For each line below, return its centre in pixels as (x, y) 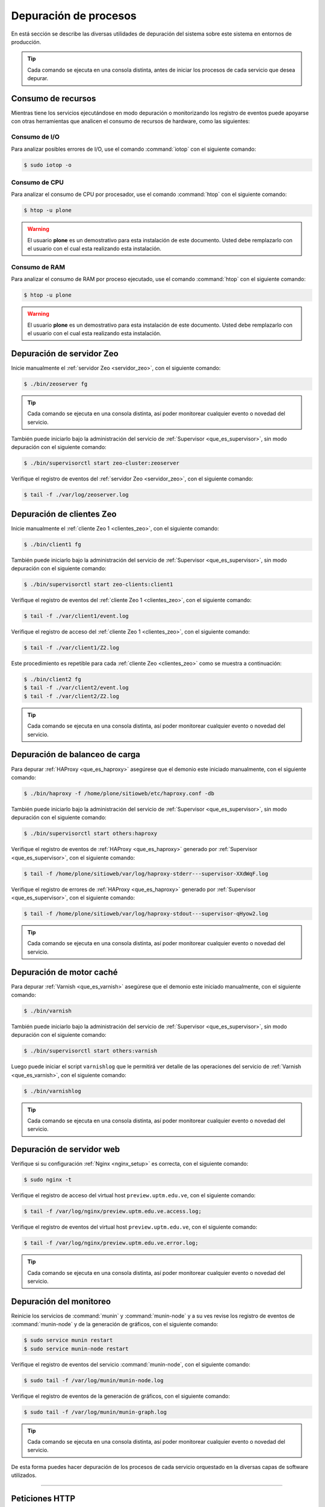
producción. (26, 42)
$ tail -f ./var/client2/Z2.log (72, 696)
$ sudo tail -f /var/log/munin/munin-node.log (94, 1380)
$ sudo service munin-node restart (76, 1348)
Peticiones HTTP (43, 1499)
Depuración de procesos (74, 16)
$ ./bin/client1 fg (52, 544)
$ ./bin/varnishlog (52, 1091)
